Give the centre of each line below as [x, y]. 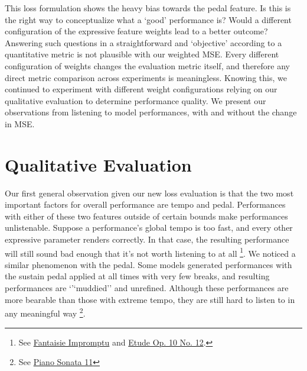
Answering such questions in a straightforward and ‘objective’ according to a [143, 42]
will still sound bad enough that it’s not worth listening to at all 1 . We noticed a [150, 252]
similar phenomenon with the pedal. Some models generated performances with [148, 264]
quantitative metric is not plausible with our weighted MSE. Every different [142, 54]
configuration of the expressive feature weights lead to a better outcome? [136, 31]
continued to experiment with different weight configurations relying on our [141, 89]
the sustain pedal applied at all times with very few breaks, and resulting [137, 276]
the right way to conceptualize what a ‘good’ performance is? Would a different [148, 19]
